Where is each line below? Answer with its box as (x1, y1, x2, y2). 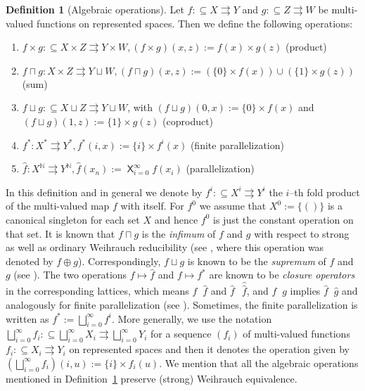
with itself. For (120, 198, 184, 213)
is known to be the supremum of (187, 253, 326, 268)
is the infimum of (141, 226, 216, 241)
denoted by (6, 253, 53, 268)
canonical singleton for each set (6, 212, 140, 226)
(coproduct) (162, 113, 214, 128)
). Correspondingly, (78, 253, 161, 268)
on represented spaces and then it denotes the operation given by (69, 342, 350, 357)
